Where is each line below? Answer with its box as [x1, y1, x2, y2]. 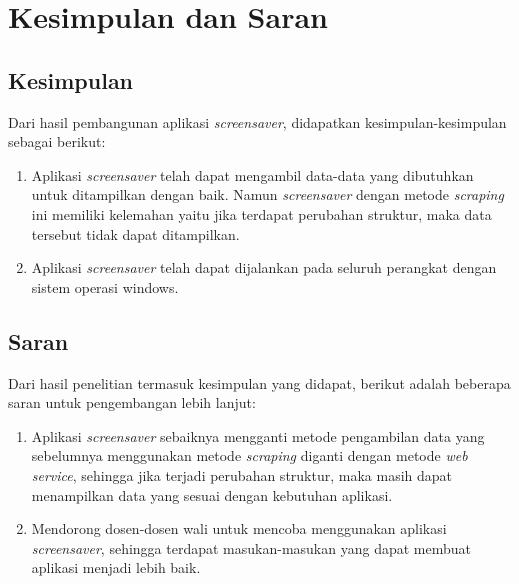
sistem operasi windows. [31, 276, 179, 297]
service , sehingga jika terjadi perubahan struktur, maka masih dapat [31, 464, 453, 485]
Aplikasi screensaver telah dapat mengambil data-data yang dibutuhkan [31, 164, 474, 185]
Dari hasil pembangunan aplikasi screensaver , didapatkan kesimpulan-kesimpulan [8, 111, 507, 132]
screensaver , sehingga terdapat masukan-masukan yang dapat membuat [31, 537, 471, 558]
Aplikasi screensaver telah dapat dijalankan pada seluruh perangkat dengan [31, 257, 497, 278]
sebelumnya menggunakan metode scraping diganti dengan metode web [31, 445, 468, 466]
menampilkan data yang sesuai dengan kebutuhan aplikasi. [31, 484, 393, 505]
